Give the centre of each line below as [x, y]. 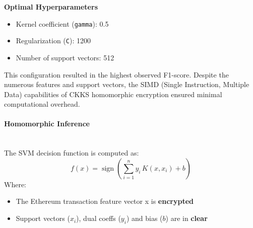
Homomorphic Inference [47, 124]
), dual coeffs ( [99, 218]
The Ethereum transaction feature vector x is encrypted [105, 201]
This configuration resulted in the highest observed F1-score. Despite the [116, 74]
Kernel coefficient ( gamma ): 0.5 [62, 23]
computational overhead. [42, 104]
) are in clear [186, 218]
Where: [15, 184]
